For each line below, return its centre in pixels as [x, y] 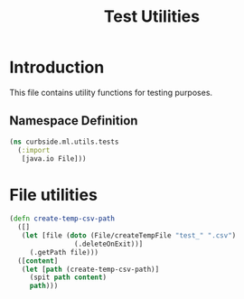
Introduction [57, 67]
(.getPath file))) [64, 252]
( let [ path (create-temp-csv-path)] [90, 269]
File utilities [53, 195]
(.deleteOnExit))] [108, 244]
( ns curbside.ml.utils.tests [64, 142]
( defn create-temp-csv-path [62, 219]
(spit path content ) [68, 277]
